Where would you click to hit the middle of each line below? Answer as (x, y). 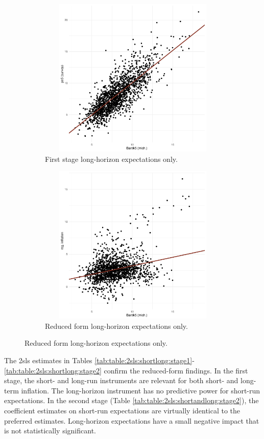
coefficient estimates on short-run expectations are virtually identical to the (122, 410)
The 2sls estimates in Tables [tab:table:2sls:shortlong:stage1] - (99, 360)
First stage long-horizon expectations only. (111, 159)
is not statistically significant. (50, 431)
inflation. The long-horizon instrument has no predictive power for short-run (141, 390)
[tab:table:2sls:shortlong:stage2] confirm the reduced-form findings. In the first (126, 370)
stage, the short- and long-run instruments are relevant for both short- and (121, 380)
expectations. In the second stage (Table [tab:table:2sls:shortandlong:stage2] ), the (131, 400)
